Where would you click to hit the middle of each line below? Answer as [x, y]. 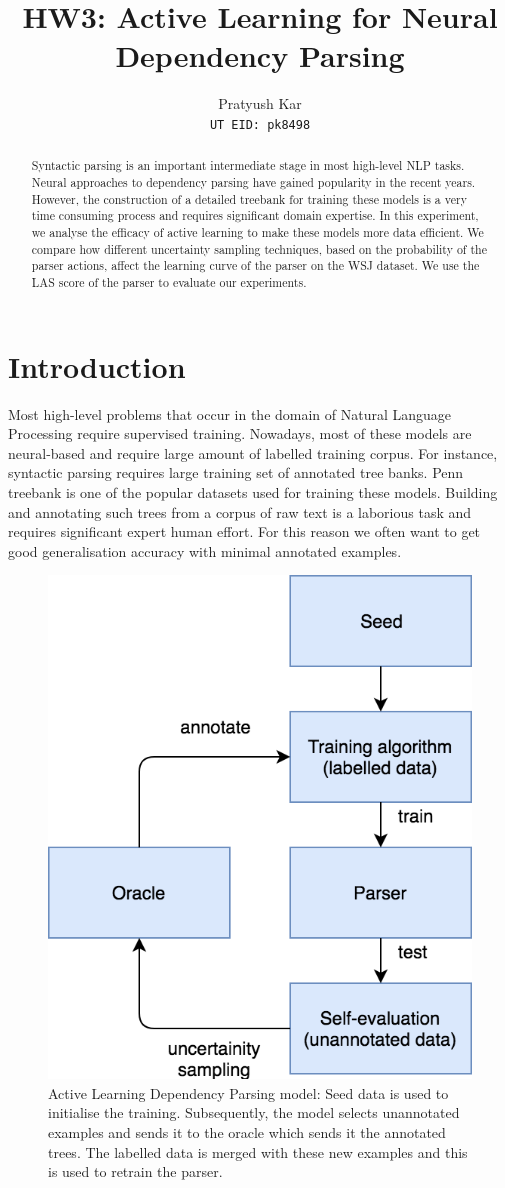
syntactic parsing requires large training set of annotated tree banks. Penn [236, 472]
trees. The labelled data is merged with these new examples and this [258, 1151]
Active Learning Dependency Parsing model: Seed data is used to [248, 1092]
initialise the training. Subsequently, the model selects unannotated [254, 1112]
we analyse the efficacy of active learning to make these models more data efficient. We [257, 231]
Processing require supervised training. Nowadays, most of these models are [240, 433]
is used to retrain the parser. [135, 1171]
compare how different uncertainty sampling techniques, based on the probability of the [259, 248]
